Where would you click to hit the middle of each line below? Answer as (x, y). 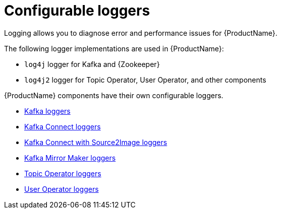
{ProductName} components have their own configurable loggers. (114, 95)
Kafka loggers (47, 111)
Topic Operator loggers (63, 173)
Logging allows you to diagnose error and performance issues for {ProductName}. (141, 33)
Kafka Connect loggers (63, 126)
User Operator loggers (62, 189)
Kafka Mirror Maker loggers (70, 158)
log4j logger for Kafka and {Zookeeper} (92, 64)
